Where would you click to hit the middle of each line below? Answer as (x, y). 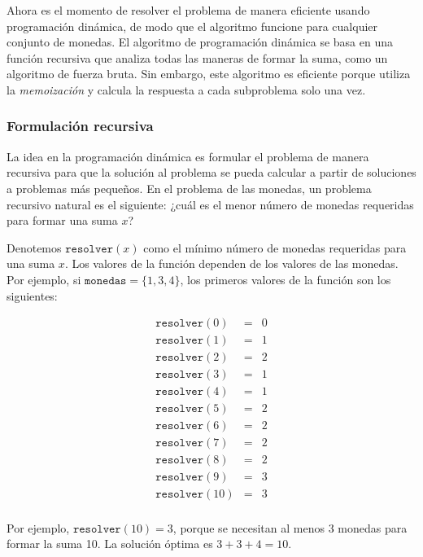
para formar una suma (62, 220)
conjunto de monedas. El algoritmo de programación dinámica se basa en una (200, 42)
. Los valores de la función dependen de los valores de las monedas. (231, 263)
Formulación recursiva (80, 126)
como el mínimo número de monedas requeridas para (275, 247)
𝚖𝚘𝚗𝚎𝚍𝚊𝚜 (105, 281)
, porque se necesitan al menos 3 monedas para (290, 527)
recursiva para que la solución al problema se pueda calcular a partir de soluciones (211, 172)
